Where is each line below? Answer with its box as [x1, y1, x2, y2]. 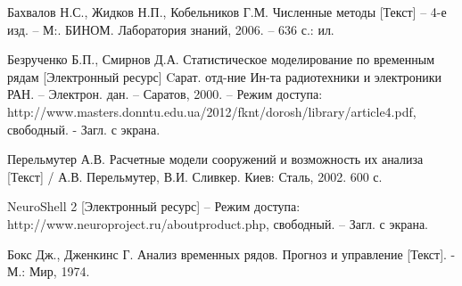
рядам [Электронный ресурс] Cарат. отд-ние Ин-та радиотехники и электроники [7, 67, 441, 86]
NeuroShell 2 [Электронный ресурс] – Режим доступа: [7, 197, 301, 216]
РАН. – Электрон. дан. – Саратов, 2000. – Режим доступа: [7, 85, 323, 103]
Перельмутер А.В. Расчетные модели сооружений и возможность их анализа [7, 150, 424, 168]
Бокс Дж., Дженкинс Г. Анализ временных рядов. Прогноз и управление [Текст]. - [7, 244, 456, 263]
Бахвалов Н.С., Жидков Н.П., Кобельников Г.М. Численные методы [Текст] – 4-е [7, 3, 447, 20]
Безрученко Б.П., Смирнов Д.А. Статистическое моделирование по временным [7, 50, 435, 69]
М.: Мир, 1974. [7, 262, 90, 281]
